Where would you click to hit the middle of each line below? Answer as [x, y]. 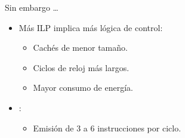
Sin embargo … [32, 7]
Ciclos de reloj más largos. [81, 67]
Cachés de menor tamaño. [80, 47]
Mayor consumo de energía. [83, 88]
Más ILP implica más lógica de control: [91, 27]
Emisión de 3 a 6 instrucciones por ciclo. [107, 128]
